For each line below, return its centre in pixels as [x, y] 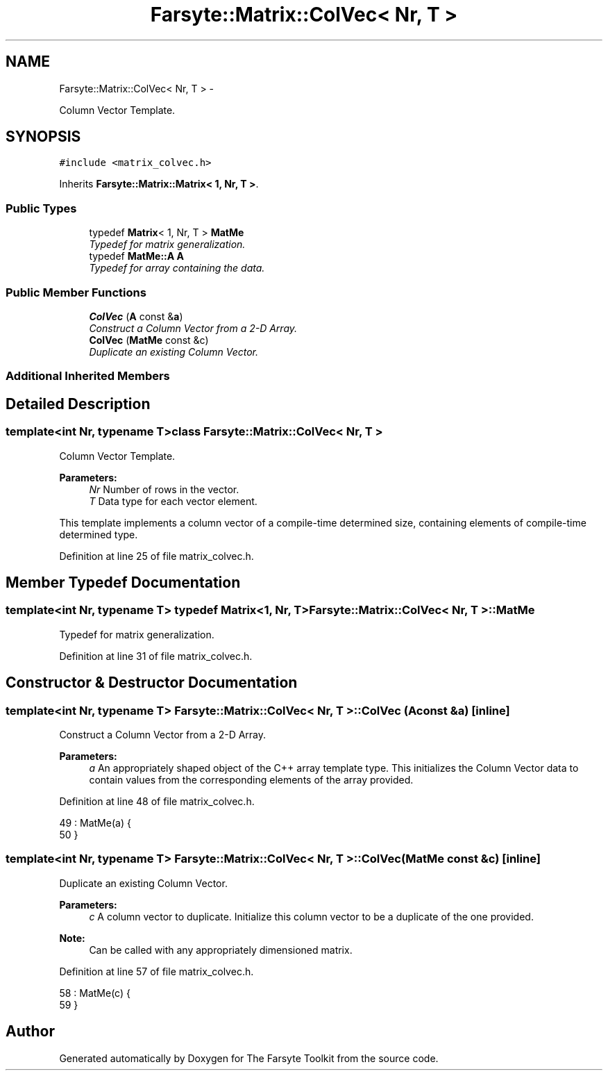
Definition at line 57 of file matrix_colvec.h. [157, 971]
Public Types [41, 208]
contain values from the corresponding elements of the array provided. [251, 779]
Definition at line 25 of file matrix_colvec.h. [157, 556]
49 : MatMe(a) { [95, 822]
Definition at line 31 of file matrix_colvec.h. [156, 656]
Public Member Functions [76, 292]
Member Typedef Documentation [123, 582]
